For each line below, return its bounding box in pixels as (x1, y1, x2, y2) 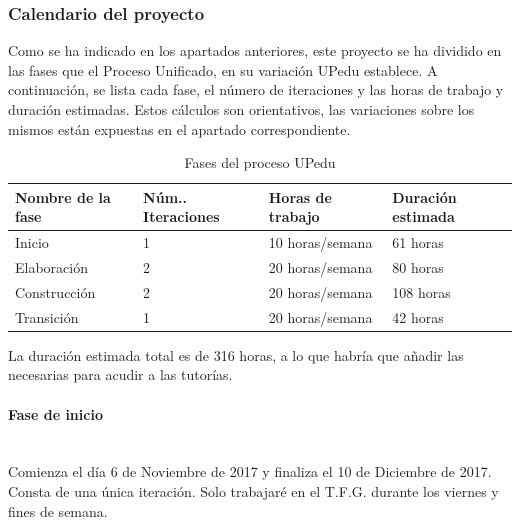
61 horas (392, 232, 444, 253)
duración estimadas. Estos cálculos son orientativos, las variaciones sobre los (8, 99, 475, 119)
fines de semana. (8, 500, 108, 521)
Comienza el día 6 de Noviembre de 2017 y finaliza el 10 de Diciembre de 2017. (8, 461, 492, 482)
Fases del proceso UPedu (184, 152, 336, 173)
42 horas (392, 306, 444, 327)
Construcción (15, 281, 96, 302)
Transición (15, 306, 79, 327)
